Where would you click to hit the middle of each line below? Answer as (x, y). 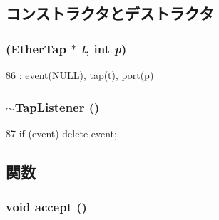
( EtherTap (36, 48)
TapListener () (57, 106)
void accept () (46, 207)
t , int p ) (104, 48)
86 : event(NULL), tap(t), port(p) (80, 75)
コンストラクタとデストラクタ (110, 13)
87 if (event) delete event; (61, 133)
